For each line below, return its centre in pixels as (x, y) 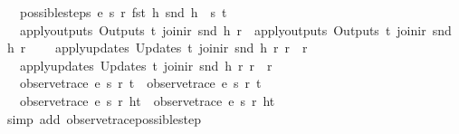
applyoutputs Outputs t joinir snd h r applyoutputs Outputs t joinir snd (235, 29)
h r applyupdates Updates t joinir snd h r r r (157, 48)
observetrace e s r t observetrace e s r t (140, 83)
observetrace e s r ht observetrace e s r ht (147, 100)
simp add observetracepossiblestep (104, 118)
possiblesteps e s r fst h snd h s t (123, 12)
